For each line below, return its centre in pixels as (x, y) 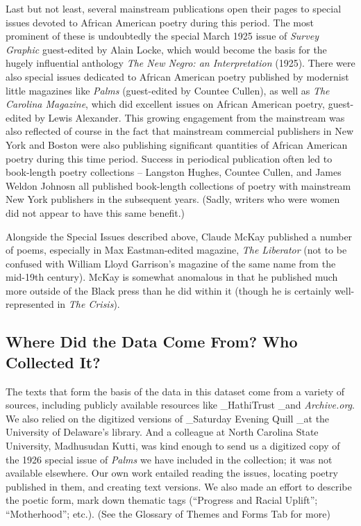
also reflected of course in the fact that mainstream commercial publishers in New (180, 131)
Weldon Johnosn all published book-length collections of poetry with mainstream (178, 185)
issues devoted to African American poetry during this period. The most (160, 22)
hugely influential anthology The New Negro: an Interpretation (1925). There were (180, 63)
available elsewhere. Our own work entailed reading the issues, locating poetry (172, 473)
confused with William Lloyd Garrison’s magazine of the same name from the (171, 263)
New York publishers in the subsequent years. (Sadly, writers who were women (173, 199)
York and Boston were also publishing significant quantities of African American (177, 144)
